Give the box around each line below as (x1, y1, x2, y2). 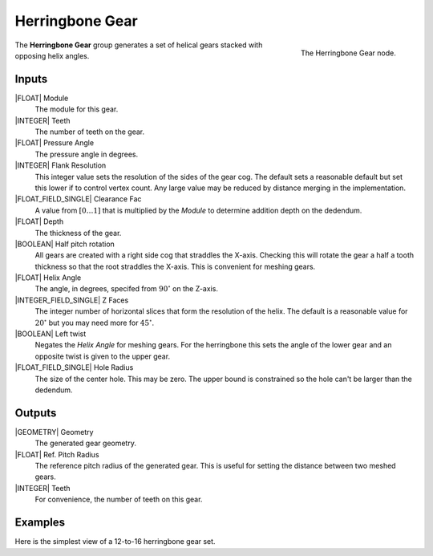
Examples (14, 516, 66, 530)
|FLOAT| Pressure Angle (14, 138, 95, 148)
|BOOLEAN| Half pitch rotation (14, 239, 115, 249)
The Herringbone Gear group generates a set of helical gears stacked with (14, 40, 263, 50)
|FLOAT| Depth (14, 217, 64, 226)
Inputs (14, 72, 48, 86)
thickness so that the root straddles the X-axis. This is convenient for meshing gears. (34, 262, 316, 271)
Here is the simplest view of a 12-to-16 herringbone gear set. (14, 537, 216, 546)
